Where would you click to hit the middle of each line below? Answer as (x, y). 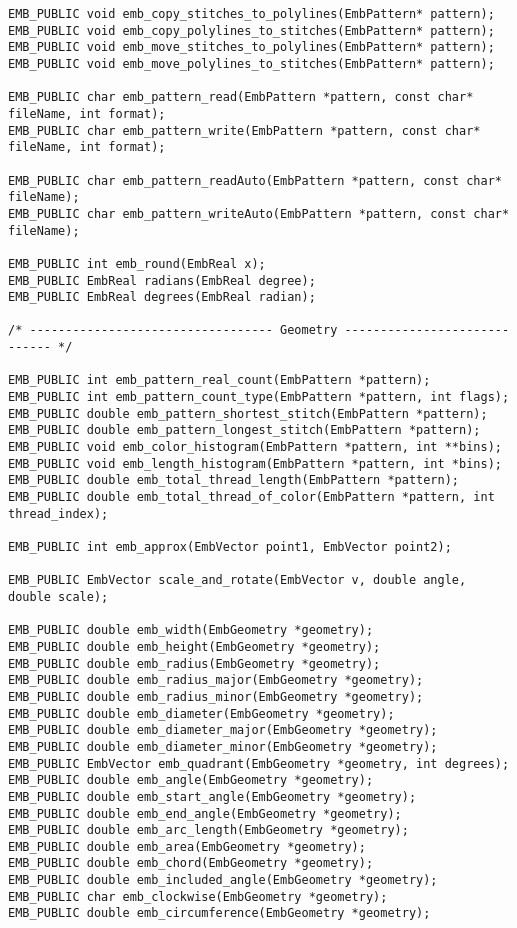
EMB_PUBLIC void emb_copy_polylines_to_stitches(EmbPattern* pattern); (251, 30)
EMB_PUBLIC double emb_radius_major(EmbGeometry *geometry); (216, 680)
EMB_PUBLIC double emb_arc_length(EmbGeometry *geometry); (208, 830)
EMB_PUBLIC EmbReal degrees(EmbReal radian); (162, 297)
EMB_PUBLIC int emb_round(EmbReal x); (137, 263)
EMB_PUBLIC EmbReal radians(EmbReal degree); (162, 280)
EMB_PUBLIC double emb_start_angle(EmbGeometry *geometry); (212, 796)
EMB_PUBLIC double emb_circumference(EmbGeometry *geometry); (219, 913)
